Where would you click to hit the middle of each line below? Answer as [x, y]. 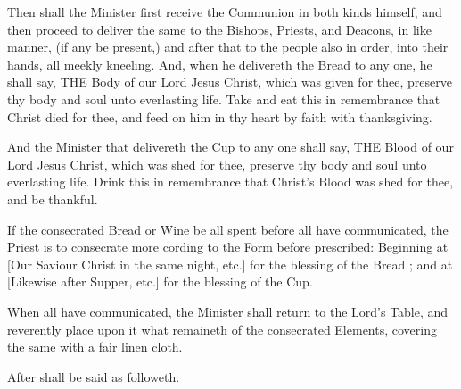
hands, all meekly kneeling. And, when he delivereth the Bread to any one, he [220, 64]
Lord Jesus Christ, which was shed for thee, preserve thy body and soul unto [217, 164]
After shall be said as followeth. [94, 376]
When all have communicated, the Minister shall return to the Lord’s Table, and [228, 311]
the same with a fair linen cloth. [95, 347]
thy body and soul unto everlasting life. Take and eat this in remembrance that [224, 99]
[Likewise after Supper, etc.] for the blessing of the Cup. [160, 281]
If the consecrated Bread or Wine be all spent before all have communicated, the [228, 229]
